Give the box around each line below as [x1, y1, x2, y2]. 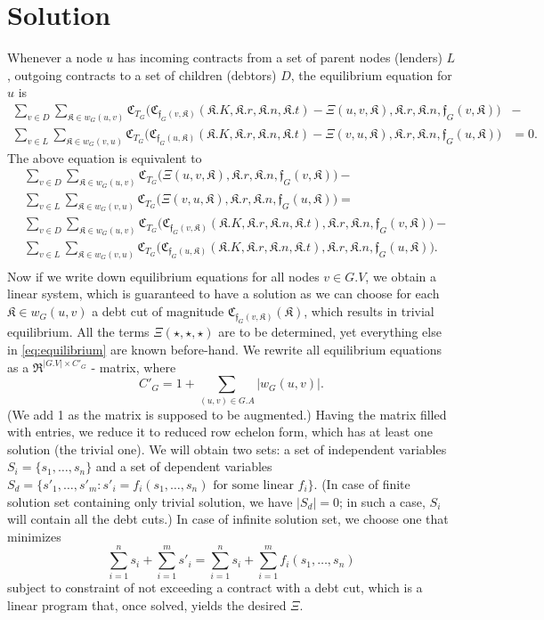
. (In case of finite [313, 474, 410, 493]
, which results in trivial [304, 302, 434, 321]
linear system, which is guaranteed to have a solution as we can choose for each [7, 284, 440, 303]
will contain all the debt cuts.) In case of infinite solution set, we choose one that [7, 510, 449, 528]
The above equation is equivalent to [7, 148, 202, 167]
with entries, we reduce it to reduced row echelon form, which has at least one [7, 422, 433, 441]
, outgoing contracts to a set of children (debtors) [7, 65, 277, 84]
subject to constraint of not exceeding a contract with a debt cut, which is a [7, 578, 423, 597]
